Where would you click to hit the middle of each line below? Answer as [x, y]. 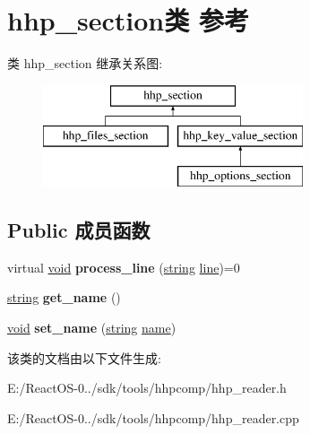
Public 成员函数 [79, 230]
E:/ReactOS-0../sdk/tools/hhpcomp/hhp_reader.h [147, 388]
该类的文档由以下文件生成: [84, 357]
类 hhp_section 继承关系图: [85, 63]
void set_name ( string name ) [92, 328]
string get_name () [64, 297]
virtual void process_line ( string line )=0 [124, 267]
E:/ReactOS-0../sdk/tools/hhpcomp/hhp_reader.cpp [153, 417]
